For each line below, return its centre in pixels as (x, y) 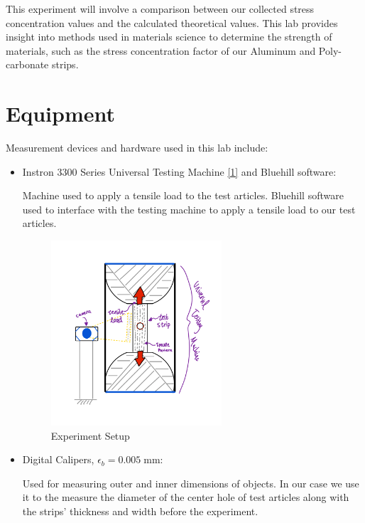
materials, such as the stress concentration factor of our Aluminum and (161, 50)
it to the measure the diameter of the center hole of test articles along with (186, 497)
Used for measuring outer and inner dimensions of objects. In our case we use (191, 483)
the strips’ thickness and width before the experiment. (140, 511)
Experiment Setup (90, 435)
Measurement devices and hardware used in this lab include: (137, 148)
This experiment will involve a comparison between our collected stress (160, 9)
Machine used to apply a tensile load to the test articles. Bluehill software (183, 195)
